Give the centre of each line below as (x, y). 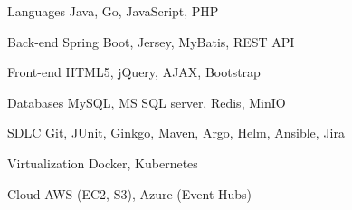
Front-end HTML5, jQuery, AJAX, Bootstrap (134, 72)
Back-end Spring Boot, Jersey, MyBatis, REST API (151, 41)
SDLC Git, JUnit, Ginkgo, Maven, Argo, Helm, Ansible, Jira (176, 133)
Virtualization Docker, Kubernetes (103, 162)
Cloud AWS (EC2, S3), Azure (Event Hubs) (130, 193)
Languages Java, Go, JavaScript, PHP (113, 11)
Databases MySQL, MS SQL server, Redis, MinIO (147, 102)
